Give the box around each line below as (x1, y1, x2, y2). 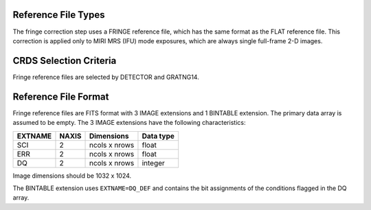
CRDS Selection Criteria (12, 55, 117, 67)
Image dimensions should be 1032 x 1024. (12, 172, 132, 180)
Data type (142, 131, 175, 141)
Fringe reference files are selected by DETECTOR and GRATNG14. (12, 73, 199, 81)
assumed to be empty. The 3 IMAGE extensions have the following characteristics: (12, 119, 246, 127)
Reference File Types (12, 9, 105, 21)
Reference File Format (12, 91, 109, 102)
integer (142, 158, 165, 167)
